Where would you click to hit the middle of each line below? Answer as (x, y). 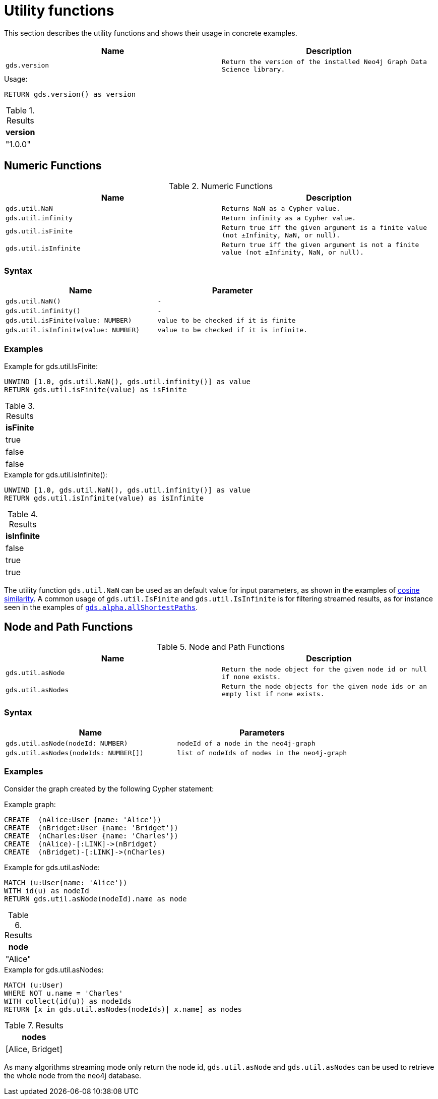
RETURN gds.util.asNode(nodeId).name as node (96, 899)
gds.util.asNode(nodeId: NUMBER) (67, 743)
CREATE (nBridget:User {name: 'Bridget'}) (91, 828)
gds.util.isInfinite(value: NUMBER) (73, 330)
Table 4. (23, 514)
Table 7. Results (34, 1026)
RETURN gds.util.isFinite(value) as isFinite (96, 390)
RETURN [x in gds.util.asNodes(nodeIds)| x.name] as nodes (123, 1010)
